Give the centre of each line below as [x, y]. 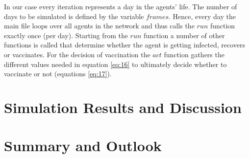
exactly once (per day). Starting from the [66, 35]
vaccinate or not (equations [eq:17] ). [58, 74]
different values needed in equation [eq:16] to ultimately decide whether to [115, 64]
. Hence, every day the [202, 16]
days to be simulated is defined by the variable [74, 16]
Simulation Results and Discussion [123, 107]
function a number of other [184, 35]
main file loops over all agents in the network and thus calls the [99, 26]
